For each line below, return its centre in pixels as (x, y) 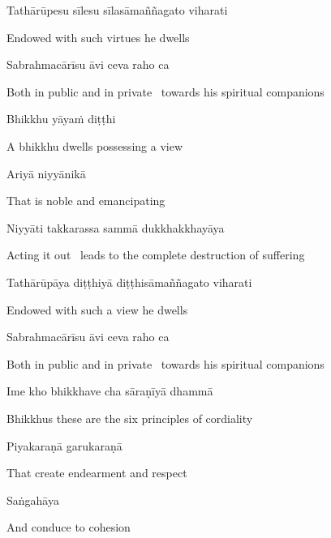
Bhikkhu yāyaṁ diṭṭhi (61, 119)
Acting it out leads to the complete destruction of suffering (156, 255)
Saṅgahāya (33, 500)
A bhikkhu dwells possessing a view (95, 145)
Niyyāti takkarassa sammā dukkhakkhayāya (116, 227)
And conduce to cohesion (69, 527)
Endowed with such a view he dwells (97, 309)
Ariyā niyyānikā (46, 173)
